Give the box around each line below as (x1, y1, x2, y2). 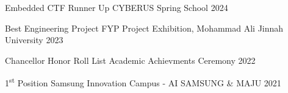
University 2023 (5, 33, 63, 46)
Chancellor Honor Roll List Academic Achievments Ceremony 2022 (5, 53, 256, 66)
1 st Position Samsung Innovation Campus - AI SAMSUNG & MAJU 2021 (5, 75, 281, 89)
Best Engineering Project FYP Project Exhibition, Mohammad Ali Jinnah (5, 21, 284, 34)
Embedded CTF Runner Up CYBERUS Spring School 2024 (5, 1, 228, 13)
